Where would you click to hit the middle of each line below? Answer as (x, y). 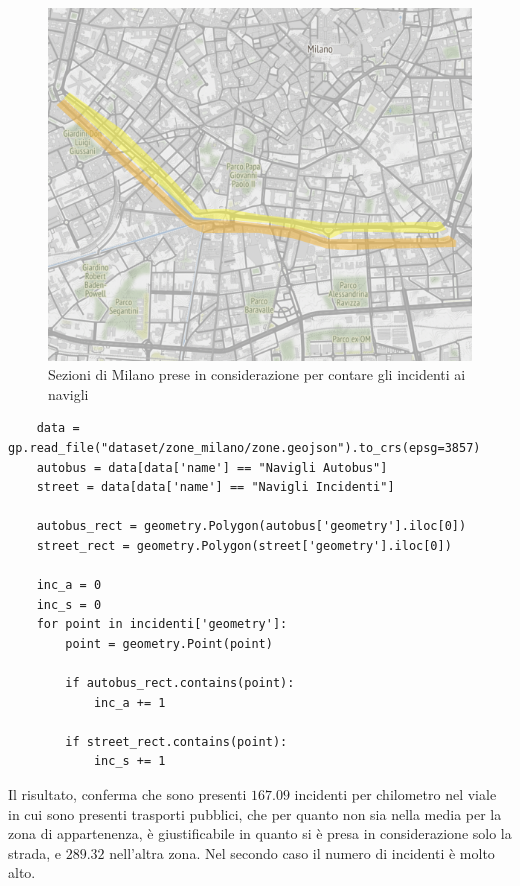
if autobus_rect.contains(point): (180, 683)
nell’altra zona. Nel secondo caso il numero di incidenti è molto (302, 852)
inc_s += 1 (129, 761)
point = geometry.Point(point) (169, 643)
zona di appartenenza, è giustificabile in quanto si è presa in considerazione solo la (260, 833)
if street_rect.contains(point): (176, 741)
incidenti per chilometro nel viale (395, 794)
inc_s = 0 (69, 604)
